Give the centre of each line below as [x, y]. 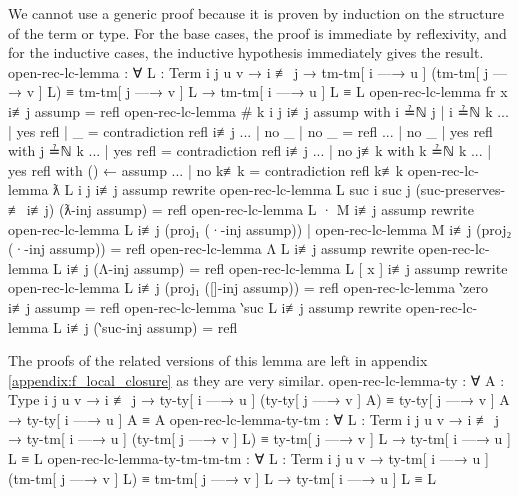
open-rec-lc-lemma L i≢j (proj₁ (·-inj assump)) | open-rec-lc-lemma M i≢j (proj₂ [260, 228]
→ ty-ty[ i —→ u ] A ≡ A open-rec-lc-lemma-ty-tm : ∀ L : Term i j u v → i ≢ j [253, 418]
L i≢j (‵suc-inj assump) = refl [145, 326]
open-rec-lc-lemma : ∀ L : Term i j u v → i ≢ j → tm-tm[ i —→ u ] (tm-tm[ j [248, 71]
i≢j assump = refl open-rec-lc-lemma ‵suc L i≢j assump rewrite [205, 306]
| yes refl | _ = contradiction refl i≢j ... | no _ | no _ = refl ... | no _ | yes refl [250, 130]
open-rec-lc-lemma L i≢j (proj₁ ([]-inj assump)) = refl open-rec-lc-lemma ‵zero [248, 287]
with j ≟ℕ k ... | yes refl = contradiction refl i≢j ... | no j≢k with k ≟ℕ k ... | [250, 150]
